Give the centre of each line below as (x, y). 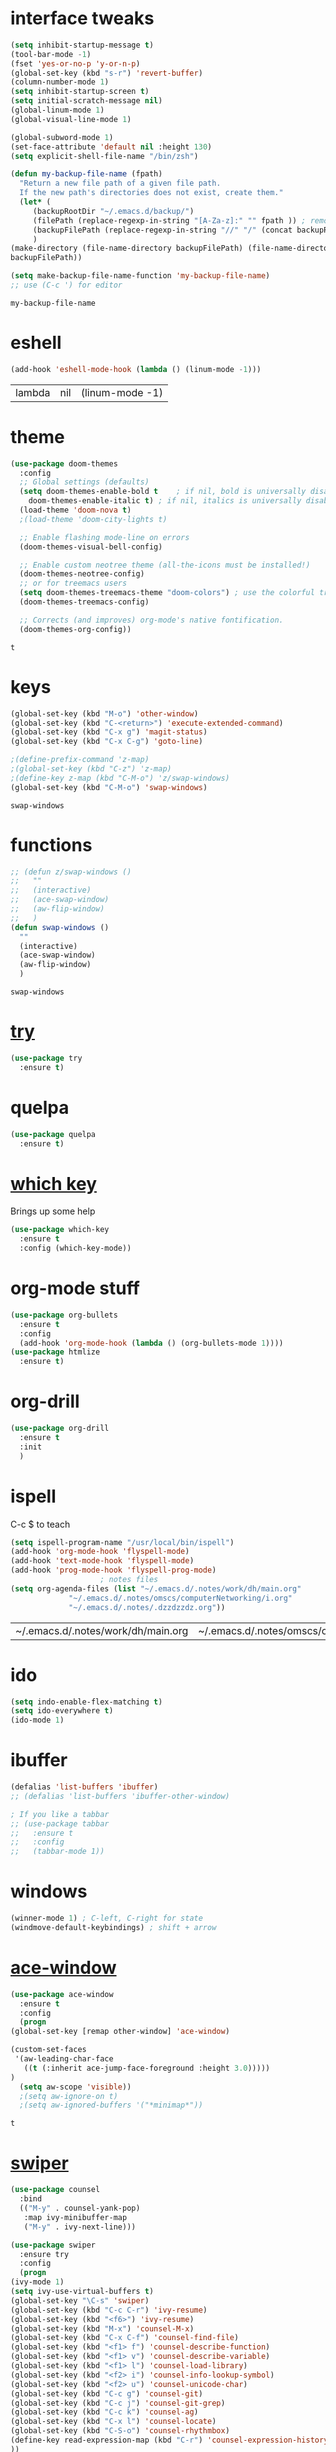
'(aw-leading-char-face (64, 2059)
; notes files (129, 1580)
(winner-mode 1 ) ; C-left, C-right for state (106, 1918)
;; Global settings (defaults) (84, 482)
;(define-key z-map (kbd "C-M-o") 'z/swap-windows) (120, 778)
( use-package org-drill (60, 1428)
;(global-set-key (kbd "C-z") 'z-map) (91, 769)
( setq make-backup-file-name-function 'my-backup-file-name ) (140, 276)
